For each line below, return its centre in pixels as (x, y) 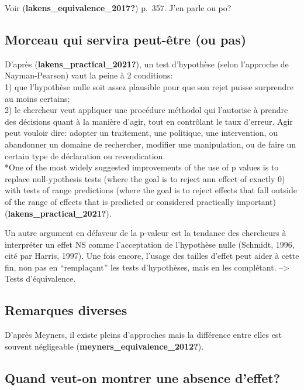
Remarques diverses (66, 310)
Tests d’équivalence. (40, 278)
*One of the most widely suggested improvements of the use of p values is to (142, 167)
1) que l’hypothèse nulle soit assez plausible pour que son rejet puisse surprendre (149, 86)
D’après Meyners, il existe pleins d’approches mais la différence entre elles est (143, 335)
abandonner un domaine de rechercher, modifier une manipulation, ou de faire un (151, 144)
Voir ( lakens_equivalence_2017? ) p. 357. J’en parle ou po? (118, 8)
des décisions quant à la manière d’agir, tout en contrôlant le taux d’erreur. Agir (149, 121)
